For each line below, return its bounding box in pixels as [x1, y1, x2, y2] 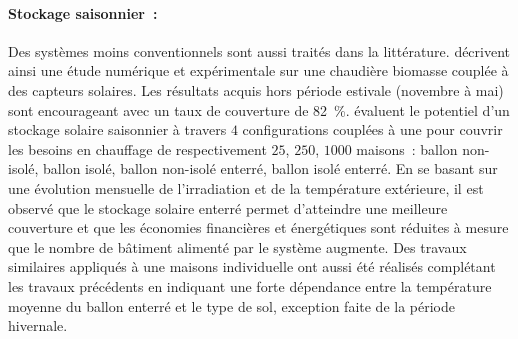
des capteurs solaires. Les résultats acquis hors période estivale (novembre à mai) [8, 79, 504, 100]
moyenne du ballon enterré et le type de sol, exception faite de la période [8, 295, 456, 316]
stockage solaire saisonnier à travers [8, 119, 227, 140]
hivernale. [8, 315, 68, 336]
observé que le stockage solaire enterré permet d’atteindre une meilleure [8, 197, 448, 218]
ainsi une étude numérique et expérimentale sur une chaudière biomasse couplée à [8, 60, 509, 81]
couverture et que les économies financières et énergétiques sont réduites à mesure [8, 217, 509, 238]
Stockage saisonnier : [8, 2, 158, 23]
